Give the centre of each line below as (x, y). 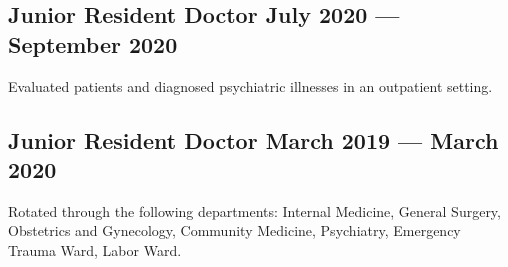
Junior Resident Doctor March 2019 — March (253, 139)
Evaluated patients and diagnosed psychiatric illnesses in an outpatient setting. (250, 85)
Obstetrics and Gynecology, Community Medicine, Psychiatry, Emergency (234, 230)
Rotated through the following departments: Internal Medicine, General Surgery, (254, 210)
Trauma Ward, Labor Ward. (95, 249)
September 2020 (93, 43)
